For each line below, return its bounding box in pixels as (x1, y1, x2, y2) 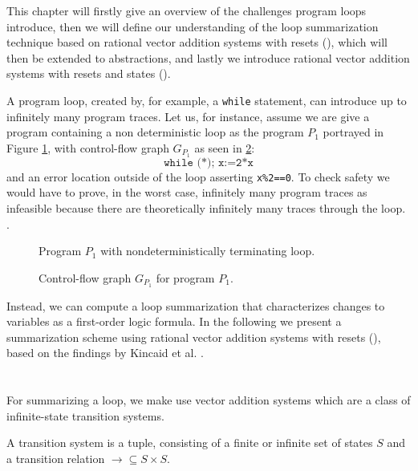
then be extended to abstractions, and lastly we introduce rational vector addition (6, 49, 410, 66)
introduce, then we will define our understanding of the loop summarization (6, 18, 379, 35)
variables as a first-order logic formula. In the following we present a (6, 313, 342, 330)
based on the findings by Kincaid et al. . (6, 344, 204, 361)
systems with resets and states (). (6, 65, 171, 82)
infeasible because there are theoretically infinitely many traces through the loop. (6, 199, 406, 216)
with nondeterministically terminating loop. (100, 242, 315, 259)
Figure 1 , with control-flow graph (6, 139, 169, 156)
